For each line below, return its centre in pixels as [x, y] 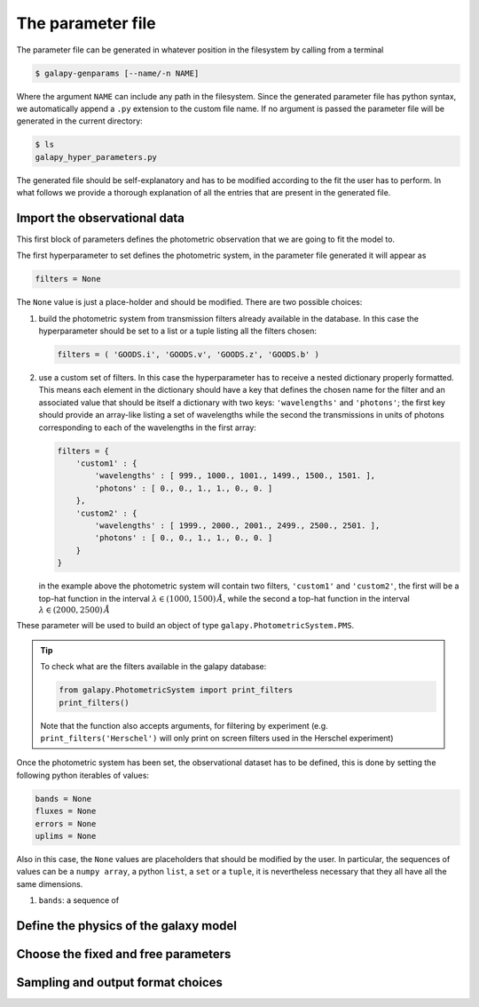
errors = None [66, 823]
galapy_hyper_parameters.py [96, 157]
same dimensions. [50, 883]
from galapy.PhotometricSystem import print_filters [176, 690]
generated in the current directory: [80, 121]
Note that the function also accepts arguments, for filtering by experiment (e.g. [184, 725]
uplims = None [66, 836]
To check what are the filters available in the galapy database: [153, 667]
